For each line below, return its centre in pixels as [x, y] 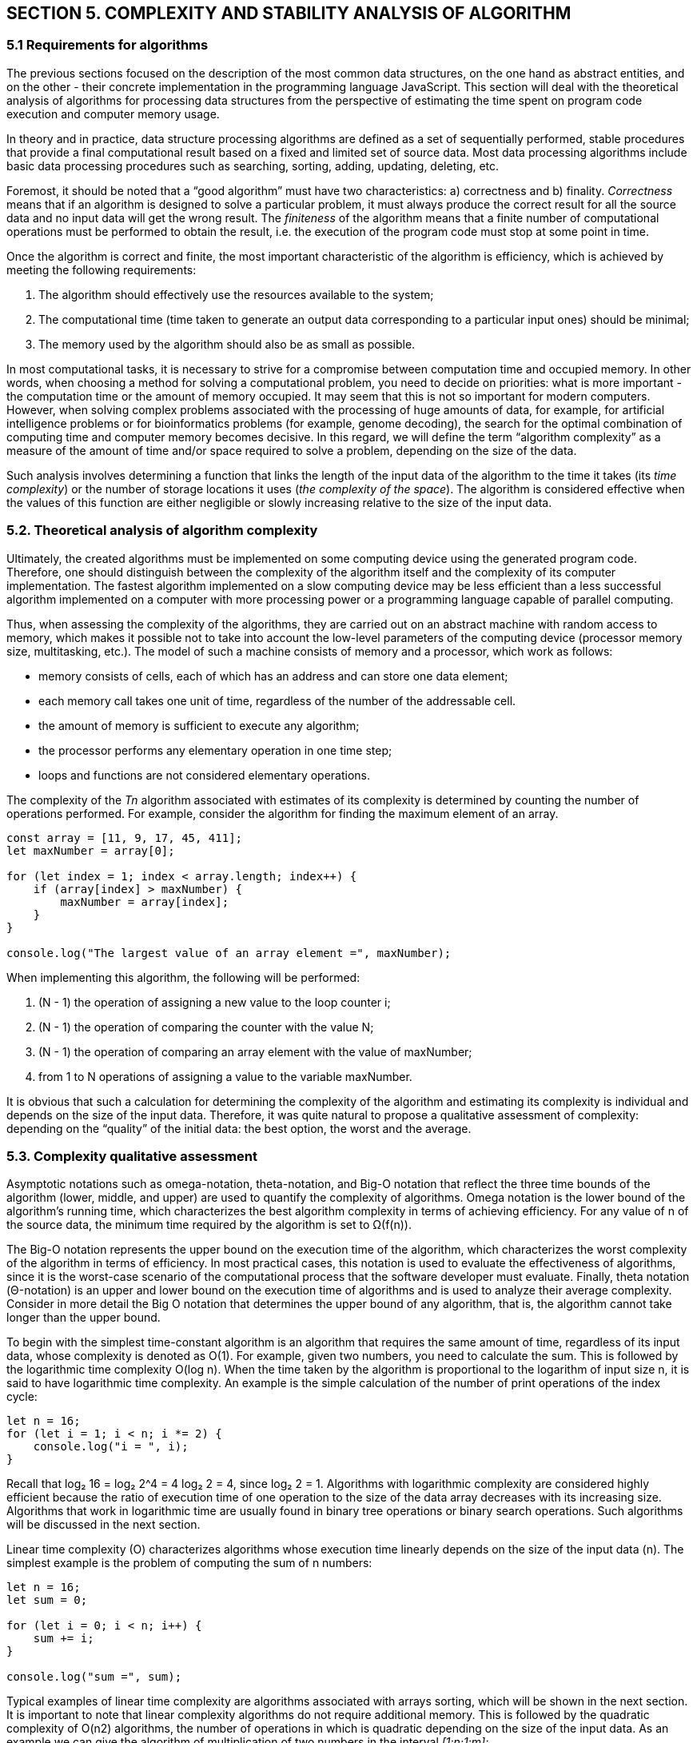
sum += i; [64, 1639]
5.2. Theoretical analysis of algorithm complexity [162, 530]
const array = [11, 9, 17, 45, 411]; [125, 838]
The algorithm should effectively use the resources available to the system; [236, 294]
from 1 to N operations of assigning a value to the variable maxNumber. [225, 1076]
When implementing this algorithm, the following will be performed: [183, 977]
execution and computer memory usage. [113, 114]
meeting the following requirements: [102, 269]
